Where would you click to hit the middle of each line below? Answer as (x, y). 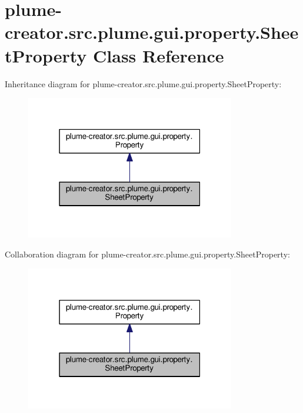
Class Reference (159, 55)
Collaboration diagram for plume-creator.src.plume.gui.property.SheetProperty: (147, 254)
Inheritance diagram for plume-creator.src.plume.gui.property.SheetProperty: (143, 83)
